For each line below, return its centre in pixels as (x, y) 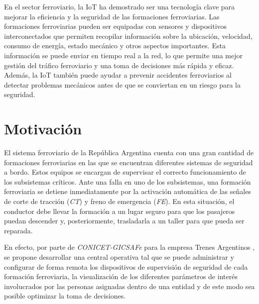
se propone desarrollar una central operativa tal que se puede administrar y (119, 257)
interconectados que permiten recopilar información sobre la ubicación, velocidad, (128, 36)
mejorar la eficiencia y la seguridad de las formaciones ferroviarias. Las (112, 16)
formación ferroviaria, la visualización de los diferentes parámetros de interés (121, 276)
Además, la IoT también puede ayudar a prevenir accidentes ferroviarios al (118, 75)
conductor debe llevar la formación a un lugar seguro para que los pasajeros (120, 211)
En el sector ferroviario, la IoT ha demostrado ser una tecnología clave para (120, 6)
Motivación (43, 129)
